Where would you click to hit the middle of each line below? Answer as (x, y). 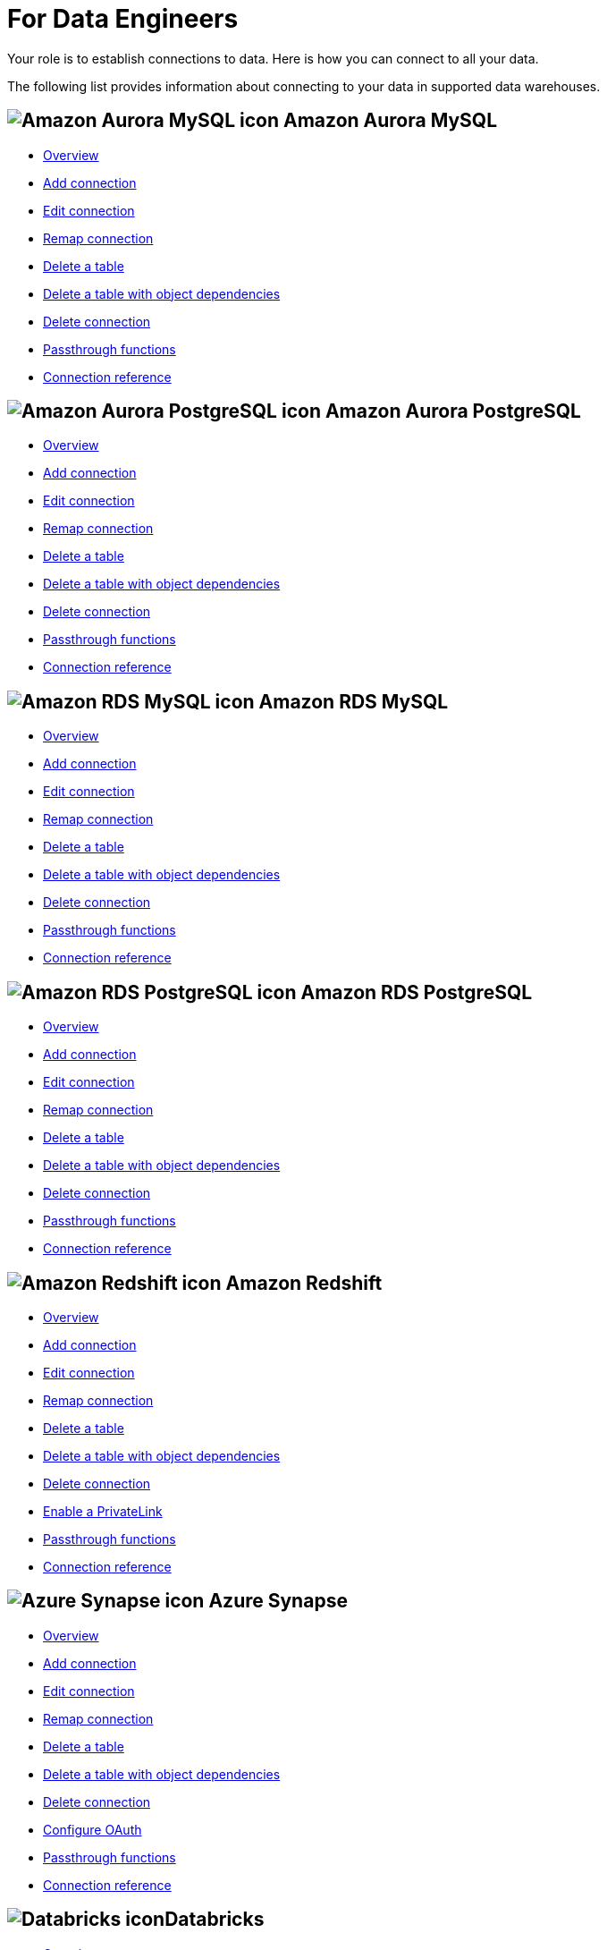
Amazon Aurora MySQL (390, 121)
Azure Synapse (278, 1601)
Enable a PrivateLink (103, 1511)
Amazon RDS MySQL (354, 701)
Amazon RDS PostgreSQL (417, 992)
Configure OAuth (93, 1829)
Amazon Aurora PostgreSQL (453, 411)
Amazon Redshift (304, 1283)
